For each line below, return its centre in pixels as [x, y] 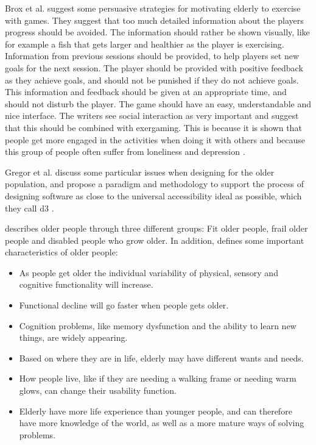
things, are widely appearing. [73, 337]
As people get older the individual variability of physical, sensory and [149, 272]
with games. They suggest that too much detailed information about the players [154, 20]
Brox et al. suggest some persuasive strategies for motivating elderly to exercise [153, 8]
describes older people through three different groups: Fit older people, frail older [156, 228]
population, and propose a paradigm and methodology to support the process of [154, 184]
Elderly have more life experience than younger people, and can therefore [156, 411]
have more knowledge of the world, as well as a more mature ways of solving [162, 423]
